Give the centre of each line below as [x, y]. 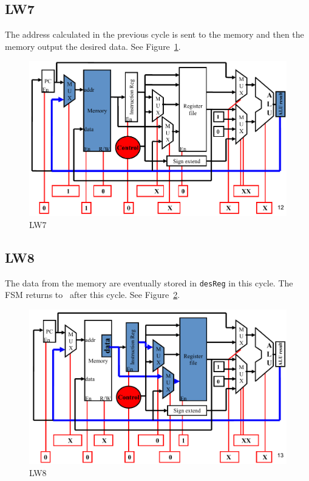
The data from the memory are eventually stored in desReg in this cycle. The [149, 282]
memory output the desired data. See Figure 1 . [93, 46]
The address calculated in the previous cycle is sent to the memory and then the [154, 34]
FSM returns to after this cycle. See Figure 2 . [93, 295]
